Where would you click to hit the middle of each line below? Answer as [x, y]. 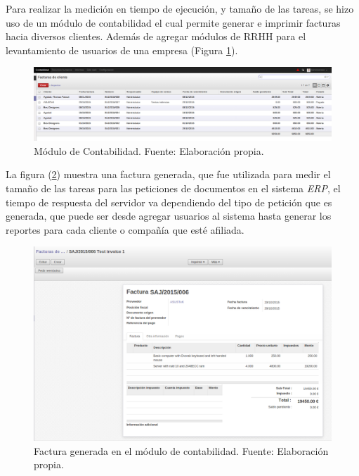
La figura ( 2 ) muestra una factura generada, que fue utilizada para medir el [168, 174]
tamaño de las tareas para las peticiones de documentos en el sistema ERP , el [173, 188]
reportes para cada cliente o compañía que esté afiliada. [125, 229]
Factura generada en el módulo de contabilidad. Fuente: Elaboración [181, 450]
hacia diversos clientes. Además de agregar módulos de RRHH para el [156, 36]
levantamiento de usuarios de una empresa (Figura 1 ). [122, 50]
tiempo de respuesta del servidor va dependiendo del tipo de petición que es [169, 202]
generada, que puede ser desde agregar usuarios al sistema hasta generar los [169, 216]
